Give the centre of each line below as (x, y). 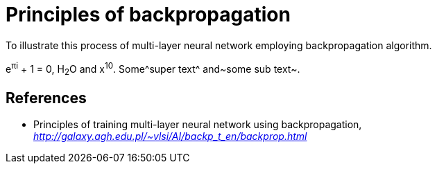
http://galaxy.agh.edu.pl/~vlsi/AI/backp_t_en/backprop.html (170, 136)
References (46, 98)
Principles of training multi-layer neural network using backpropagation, (198, 125)
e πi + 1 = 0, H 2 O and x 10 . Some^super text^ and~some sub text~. (153, 69)
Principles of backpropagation (148, 15)
